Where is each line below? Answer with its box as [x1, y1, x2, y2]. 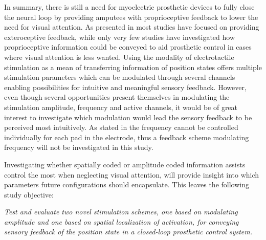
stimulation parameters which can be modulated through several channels [4, 72, 235, 82]
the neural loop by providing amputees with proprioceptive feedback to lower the [4, 11, 258, 22]
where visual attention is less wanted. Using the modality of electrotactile [4, 51, 234, 62]
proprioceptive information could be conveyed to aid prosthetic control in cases [4, 41, 252, 52]
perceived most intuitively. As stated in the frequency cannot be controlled [4, 122, 238, 133]
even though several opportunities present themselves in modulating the [4, 92, 230, 102]
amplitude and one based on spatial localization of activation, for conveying [4, 216, 239, 227]
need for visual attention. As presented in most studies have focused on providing [4, 21, 259, 32]
